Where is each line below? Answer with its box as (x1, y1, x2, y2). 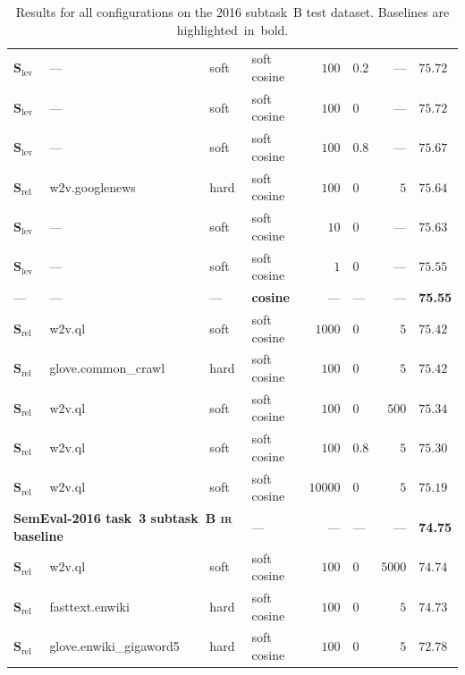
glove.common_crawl (49, 359, 165, 377)
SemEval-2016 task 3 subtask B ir (13, 509, 232, 527)
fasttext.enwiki (49, 596, 130, 615)
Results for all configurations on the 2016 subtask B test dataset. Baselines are (15, 3, 450, 21)
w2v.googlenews (49, 177, 136, 196)
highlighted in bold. (176, 20, 289, 38)
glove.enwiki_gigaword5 (49, 637, 180, 655)
